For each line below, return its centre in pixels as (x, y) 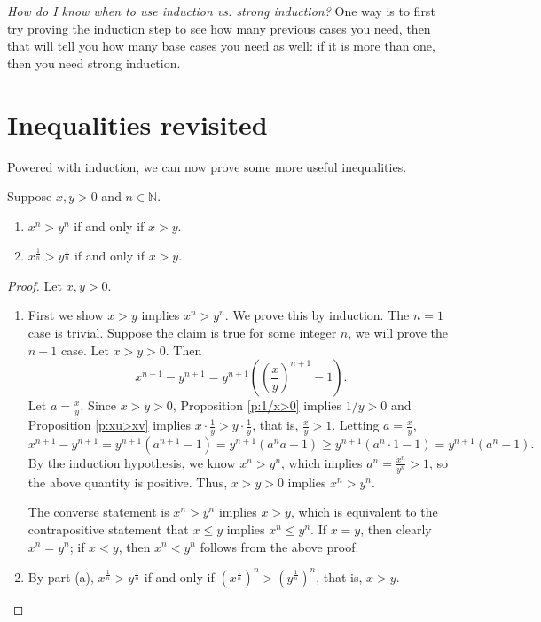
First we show (66, 315)
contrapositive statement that (108, 529)
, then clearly (396, 529)
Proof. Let (35, 285)
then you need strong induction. (94, 62)
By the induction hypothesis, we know (132, 462)
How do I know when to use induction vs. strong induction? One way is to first (221, 11)
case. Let (85, 350)
